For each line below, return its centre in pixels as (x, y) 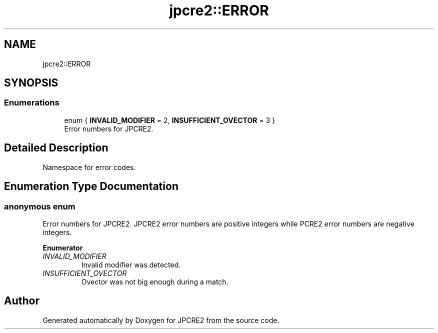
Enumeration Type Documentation (91, 186)
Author (22, 301)
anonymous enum (40, 206)
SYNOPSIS (31, 83)
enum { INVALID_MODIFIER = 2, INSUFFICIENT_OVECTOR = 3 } (170, 120)
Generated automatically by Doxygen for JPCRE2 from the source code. (161, 320)
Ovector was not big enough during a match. (155, 281)
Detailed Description (56, 148)
